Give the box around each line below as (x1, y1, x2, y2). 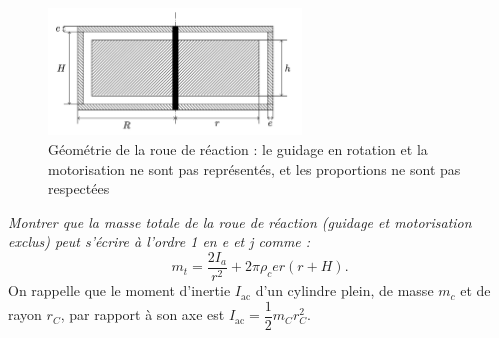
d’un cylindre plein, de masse (255, 280, 434, 301)
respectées (48, 178, 110, 199)
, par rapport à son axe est (60, 304, 225, 325)
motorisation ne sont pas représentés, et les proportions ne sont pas (48, 158, 461, 179)
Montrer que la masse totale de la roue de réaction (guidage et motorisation (8, 211, 472, 232)
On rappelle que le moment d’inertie (8, 280, 231, 301)
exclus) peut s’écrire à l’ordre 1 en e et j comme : (8, 231, 311, 252)
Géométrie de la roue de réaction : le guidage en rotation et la (48, 139, 428, 160)
